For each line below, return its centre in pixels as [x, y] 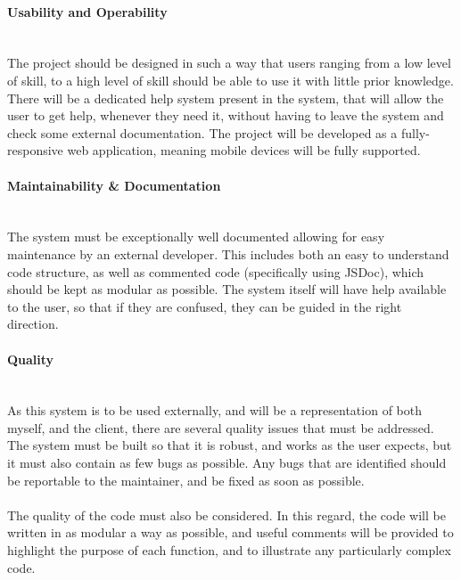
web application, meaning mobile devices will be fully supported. [244, 150]
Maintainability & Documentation [114, 185]
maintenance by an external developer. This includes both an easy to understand [228, 253]
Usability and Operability [87, 11]
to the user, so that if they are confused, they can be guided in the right [205, 306]
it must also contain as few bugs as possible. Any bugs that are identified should [227, 463]
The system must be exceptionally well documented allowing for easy [196, 237]
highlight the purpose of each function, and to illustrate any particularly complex [229, 550]
